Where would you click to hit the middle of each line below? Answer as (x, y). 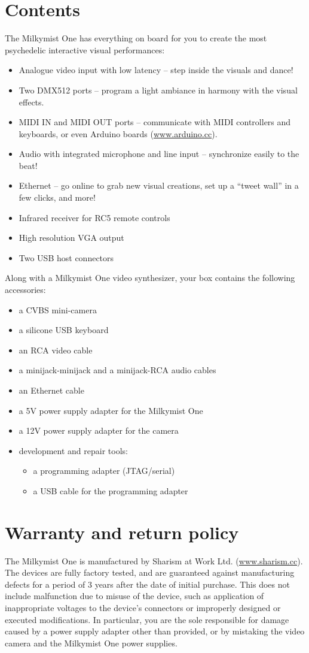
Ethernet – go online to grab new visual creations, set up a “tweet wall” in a (159, 185)
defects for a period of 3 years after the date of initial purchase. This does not (147, 584)
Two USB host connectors (66, 257)
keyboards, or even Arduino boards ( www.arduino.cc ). (118, 133)
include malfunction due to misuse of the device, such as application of (134, 596)
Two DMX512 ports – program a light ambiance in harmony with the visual (158, 90)
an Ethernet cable (51, 390)
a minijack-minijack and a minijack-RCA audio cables (117, 370)
